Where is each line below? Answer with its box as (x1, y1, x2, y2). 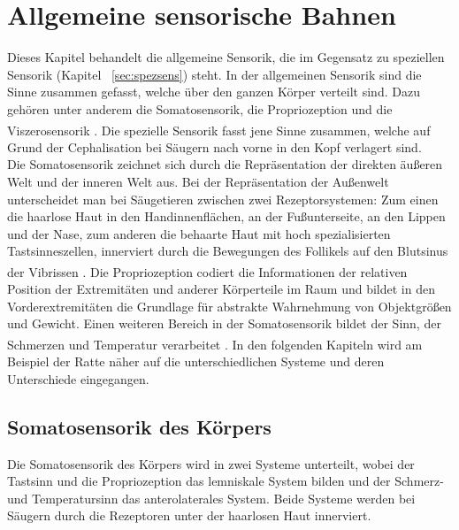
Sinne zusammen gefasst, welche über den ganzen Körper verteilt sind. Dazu (7, 82, 420, 101)
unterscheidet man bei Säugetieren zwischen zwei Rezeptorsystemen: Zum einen (7, 189, 439, 208)
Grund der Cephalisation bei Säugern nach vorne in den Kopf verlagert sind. (7, 137, 422, 156)
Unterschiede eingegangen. (7, 369, 149, 388)
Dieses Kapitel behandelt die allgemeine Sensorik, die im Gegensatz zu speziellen (7, 48, 445, 66)
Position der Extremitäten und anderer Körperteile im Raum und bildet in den (7, 280, 435, 298)
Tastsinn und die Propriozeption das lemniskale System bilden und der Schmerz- (7, 472, 444, 490)
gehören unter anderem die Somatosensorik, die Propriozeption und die (7, 99, 393, 118)
